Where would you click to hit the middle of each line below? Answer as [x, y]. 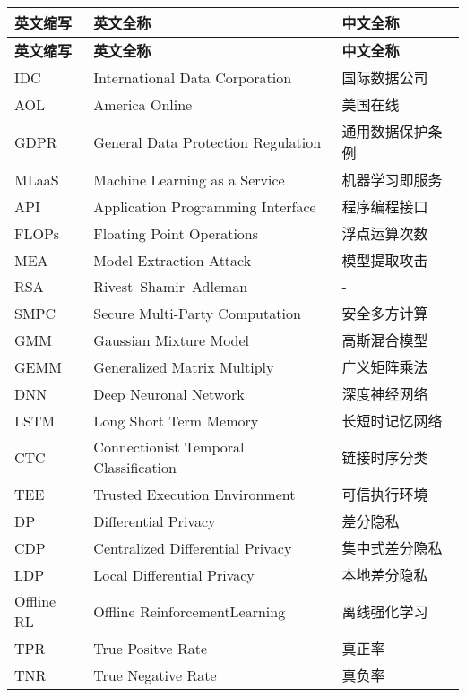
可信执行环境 [385, 494]
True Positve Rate [151, 648]
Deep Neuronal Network [169, 393]
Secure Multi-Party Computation [197, 313]
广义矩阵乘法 [385, 367]
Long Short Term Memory [176, 420]
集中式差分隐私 [392, 548]
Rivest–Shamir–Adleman [171, 286]
